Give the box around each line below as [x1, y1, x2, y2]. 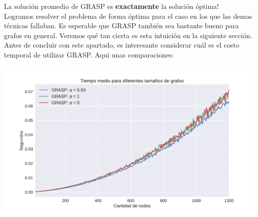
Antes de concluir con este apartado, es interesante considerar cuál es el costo [4, 40, 240, 50]
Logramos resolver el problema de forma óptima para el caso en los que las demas [4, 10, 253, 21]
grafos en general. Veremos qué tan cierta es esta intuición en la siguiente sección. [4, 30, 252, 40]
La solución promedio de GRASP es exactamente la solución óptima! [4, 1, 219, 11]
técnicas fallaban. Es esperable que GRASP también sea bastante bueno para [4, 20, 239, 31]
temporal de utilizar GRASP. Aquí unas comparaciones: [4, 49, 174, 59]
